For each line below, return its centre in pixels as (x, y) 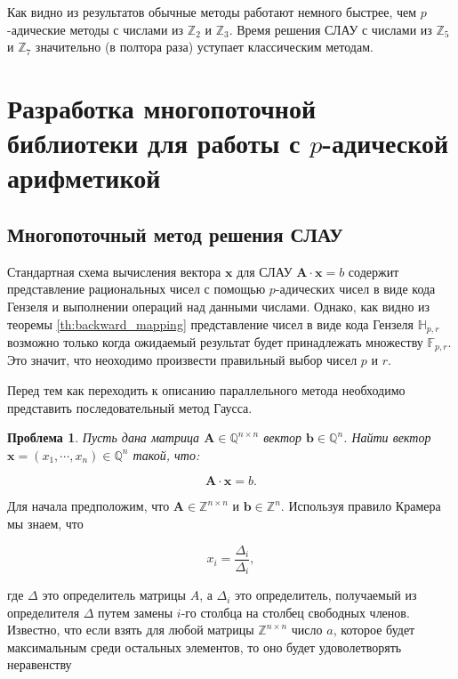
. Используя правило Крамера (361, 506)
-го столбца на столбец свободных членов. (295, 612)
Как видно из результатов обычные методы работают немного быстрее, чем (212, 12)
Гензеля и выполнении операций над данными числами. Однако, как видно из (219, 306)
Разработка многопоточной (162, 107)
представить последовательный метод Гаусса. (130, 407)
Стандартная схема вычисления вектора (114, 271)
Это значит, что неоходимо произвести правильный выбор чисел (182, 360)
